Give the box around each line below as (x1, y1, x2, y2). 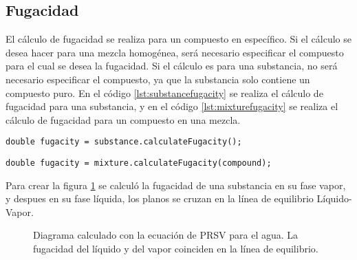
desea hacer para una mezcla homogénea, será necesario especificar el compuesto (6, 45, 344, 59)
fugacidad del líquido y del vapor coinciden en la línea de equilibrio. (33, 241, 318, 256)
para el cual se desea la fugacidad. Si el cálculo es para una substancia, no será (6, 58, 338, 73)
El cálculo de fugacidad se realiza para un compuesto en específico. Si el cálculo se (6, 32, 351, 46)
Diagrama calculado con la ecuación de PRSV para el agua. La (33, 228, 299, 242)
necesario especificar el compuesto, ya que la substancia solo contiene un (6, 72, 310, 86)
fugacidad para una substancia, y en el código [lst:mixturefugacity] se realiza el (6, 99, 338, 113)
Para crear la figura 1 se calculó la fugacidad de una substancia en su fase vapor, (6, 177, 346, 192)
